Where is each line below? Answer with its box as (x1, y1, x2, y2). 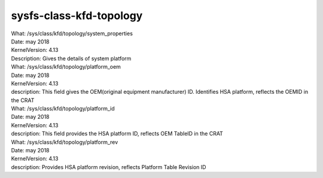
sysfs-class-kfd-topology (11, 9, 143, 22)
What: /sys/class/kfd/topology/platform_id (11, 105, 115, 112)
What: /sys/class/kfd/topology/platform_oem (11, 63, 121, 70)
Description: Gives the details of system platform (11, 54, 132, 62)
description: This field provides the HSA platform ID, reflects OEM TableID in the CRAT (11, 130, 224, 137)
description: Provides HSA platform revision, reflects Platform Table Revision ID (11, 163, 206, 170)
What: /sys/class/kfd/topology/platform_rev (11, 138, 118, 146)
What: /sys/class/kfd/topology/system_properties (11, 30, 133, 37)
